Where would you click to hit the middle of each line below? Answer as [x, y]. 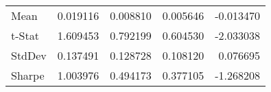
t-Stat [25, 35]
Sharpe [28, 75]
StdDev [29, 55]
